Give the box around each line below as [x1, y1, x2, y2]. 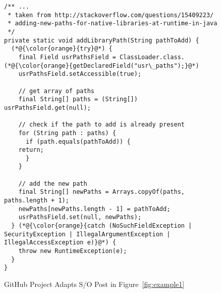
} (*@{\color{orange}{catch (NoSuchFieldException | [11, 222, 192, 230]
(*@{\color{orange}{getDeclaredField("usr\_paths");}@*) [4, 62, 199, 69]
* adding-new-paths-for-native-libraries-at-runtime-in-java [8, 20, 217, 27]
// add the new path [18, 180, 87, 187]
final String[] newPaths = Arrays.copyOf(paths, [18, 188, 185, 196]
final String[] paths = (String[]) [18, 96, 138, 103]
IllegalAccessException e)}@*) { [4, 239, 116, 246]
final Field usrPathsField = [18, 53, 116, 61]
